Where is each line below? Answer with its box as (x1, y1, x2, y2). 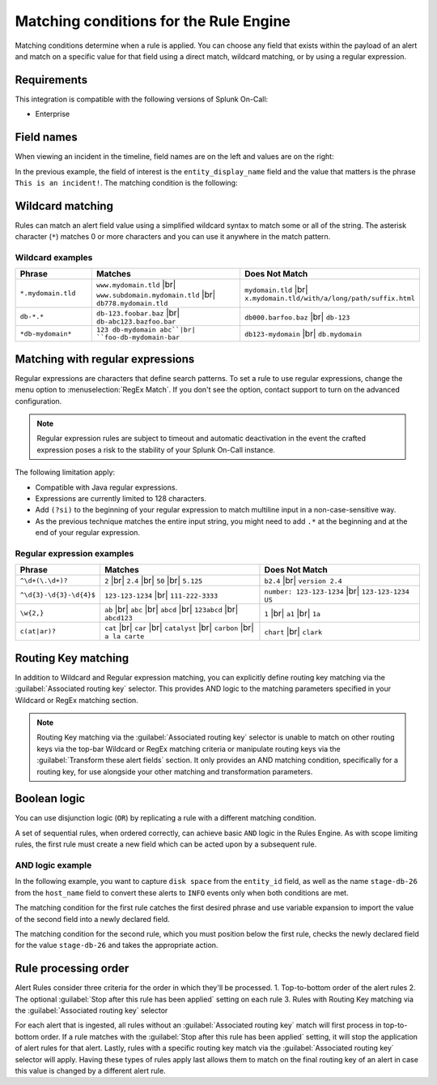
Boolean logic (15, 791, 86, 806)
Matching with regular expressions (15, 352, 195, 366)
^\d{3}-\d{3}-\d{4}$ (19, 590, 96, 599)
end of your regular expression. (35, 528, 141, 538)
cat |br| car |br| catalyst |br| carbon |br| (104, 622, 254, 633)
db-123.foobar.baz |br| (95, 307, 180, 319)
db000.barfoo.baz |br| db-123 (244, 311, 350, 322)
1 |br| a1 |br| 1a (264, 607, 321, 619)
